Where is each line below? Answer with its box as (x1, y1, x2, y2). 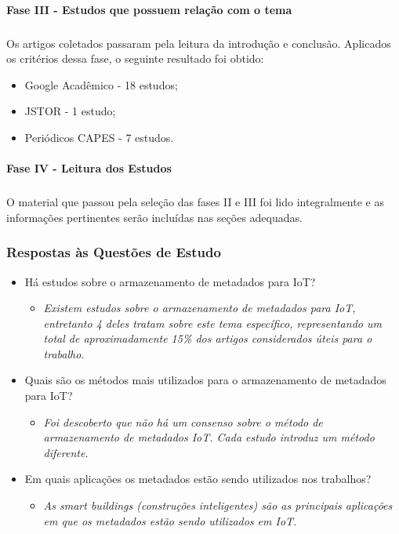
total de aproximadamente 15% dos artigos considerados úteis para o (43, 330, 372, 347)
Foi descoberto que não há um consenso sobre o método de (43, 413, 323, 430)
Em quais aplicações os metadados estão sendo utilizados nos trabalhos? (24, 470, 372, 487)
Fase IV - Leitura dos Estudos (6, 160, 172, 176)
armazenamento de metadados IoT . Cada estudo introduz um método (43, 429, 375, 445)
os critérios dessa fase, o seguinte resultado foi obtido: (6, 50, 264, 67)
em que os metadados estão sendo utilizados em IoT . (43, 512, 297, 529)
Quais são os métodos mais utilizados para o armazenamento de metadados (24, 372, 386, 388)
